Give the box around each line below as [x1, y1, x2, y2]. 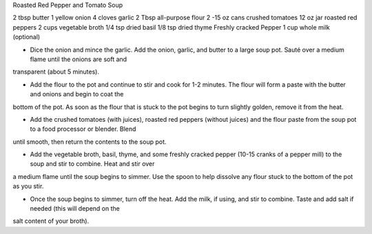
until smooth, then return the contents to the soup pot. [12, 138, 167, 146]
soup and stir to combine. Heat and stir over [30, 160, 155, 168]
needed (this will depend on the [30, 204, 120, 213]
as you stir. [12, 182, 44, 191]
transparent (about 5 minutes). [12, 67, 100, 76]
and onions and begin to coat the [30, 90, 124, 98]
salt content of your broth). [12, 217, 90, 225]
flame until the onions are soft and [30, 55, 127, 63]
